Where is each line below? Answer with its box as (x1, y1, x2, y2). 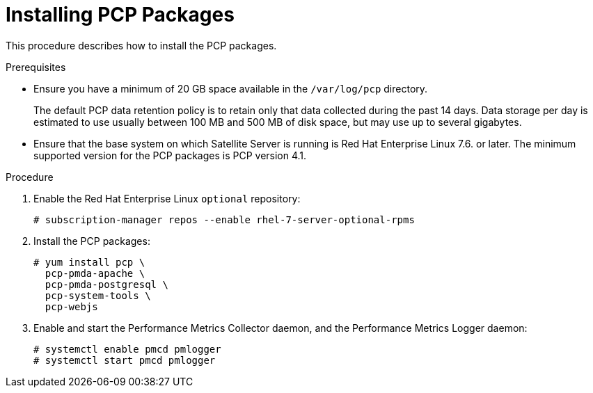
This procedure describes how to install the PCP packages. (6, 39, 277, 51)
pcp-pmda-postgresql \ (45, 278, 168, 290)
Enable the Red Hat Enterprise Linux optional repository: (33, 192, 301, 204)
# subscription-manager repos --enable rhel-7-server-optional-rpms (33, 214, 415, 225)
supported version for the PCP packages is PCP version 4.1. (33, 149, 307, 161)
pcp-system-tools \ (45, 289, 151, 301)
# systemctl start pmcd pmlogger (33, 354, 216, 366)
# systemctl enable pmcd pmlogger (33, 343, 221, 355)
